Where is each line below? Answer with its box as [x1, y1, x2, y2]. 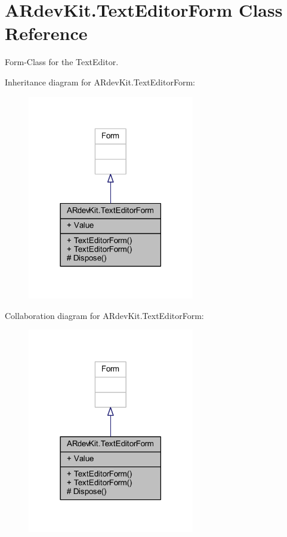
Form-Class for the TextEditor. [5, 56, 119, 68]
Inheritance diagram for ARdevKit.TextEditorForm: [5, 75, 195, 88]
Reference [5, 21, 88, 45]
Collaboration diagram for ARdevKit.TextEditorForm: [5, 309, 204, 321]
